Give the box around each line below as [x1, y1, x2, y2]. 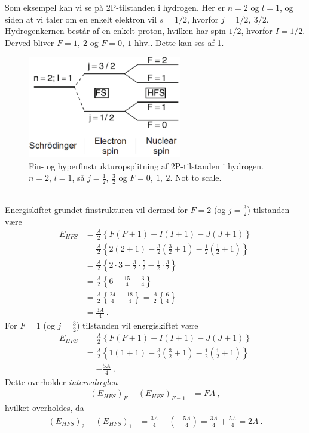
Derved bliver [5, 36, 54, 48]
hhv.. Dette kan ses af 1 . [134, 36, 224, 48]
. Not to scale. [170, 171, 222, 184]
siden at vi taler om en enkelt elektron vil [5, 13, 157, 25]
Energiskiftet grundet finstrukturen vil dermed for [5, 203, 188, 215]
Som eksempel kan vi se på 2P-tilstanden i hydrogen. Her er [5, 1, 225, 13]
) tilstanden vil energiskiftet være [76, 319, 198, 332]
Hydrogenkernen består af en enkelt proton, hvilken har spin [5, 24, 226, 37]
